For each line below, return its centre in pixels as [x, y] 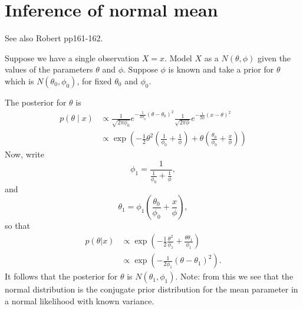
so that [17, 226]
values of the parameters [49, 69]
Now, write [24, 154]
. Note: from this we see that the [234, 276]
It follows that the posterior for [61, 276]
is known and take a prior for [221, 69]
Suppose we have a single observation [72, 57]
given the [274, 57]
